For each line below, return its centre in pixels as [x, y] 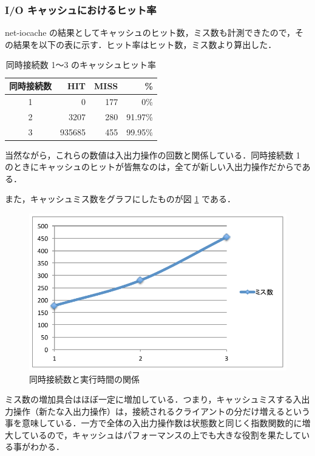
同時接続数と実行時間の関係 [84, 379]
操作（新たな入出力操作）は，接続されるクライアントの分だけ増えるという [162, 411]
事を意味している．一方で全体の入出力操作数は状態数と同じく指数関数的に [154, 423]
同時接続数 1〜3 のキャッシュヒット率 [81, 65]
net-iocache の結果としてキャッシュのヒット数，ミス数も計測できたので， [150, 32]
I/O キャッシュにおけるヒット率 [81, 9]
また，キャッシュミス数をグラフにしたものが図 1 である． [120, 199]
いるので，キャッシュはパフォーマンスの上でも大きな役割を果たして [166, 434]
